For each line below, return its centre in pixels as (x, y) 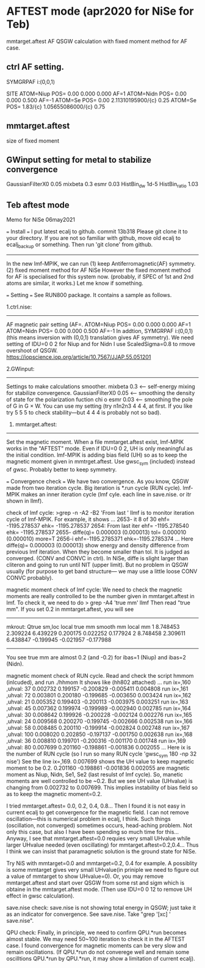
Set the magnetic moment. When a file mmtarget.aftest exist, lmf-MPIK (95, 441)
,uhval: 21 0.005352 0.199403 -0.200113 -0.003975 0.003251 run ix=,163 (97, 702)
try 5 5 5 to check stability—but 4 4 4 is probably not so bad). (84, 412)
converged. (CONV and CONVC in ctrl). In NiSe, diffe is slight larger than (97, 558)
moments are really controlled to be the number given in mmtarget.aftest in (100, 596)
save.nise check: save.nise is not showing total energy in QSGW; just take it (101, 908)
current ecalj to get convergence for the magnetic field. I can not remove (98, 812)
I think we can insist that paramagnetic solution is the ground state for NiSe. (102, 852)
